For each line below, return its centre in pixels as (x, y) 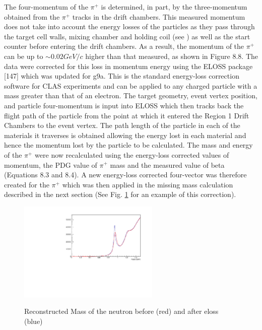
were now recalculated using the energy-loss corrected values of (132, 154)
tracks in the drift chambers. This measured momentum (159, 16)
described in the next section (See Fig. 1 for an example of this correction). (120, 194)
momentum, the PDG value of (51, 164)
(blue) (34, 321)
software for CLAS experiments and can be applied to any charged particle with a (131, 85)
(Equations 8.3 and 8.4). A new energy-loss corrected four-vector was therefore (125, 175)
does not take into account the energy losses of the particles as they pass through (129, 26)
